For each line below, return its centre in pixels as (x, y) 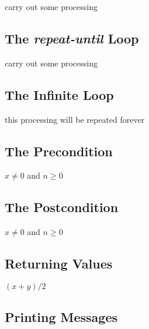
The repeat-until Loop (72, 38)
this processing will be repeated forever (75, 119)
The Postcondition (62, 207)
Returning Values (59, 263)
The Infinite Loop (59, 94)
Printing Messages (61, 317)
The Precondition (59, 151)
